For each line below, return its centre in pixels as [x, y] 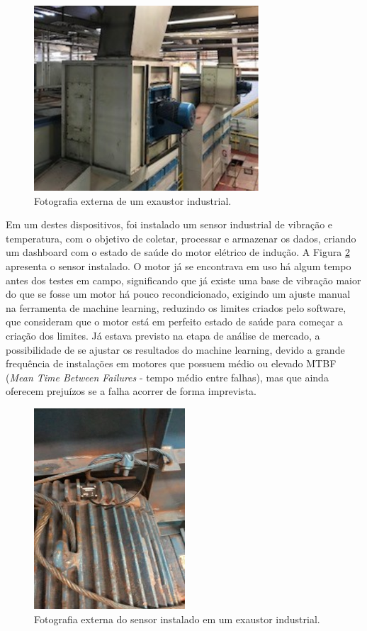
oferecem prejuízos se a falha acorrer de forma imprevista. [131, 391]
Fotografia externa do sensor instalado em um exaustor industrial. [177, 619]
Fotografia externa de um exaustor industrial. [133, 200]
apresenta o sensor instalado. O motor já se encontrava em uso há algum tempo [179, 266]
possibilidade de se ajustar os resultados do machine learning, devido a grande [175, 349]
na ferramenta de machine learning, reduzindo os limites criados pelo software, [176, 307]
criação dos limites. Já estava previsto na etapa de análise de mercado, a [163, 335]
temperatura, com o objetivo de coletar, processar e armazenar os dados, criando [181, 238]
